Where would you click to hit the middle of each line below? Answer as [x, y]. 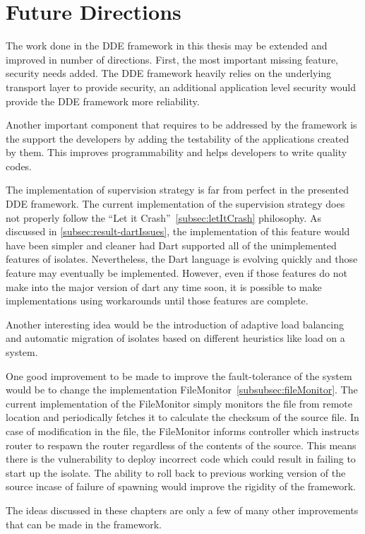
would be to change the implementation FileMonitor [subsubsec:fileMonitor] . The [182, 390]
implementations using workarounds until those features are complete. [157, 301]
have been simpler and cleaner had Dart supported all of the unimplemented [171, 245]
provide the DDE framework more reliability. [103, 101]
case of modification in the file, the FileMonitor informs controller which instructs [182, 431]
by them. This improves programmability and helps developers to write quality [176, 152]
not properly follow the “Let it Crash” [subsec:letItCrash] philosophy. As [163, 217]
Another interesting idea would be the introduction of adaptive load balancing [175, 324]
